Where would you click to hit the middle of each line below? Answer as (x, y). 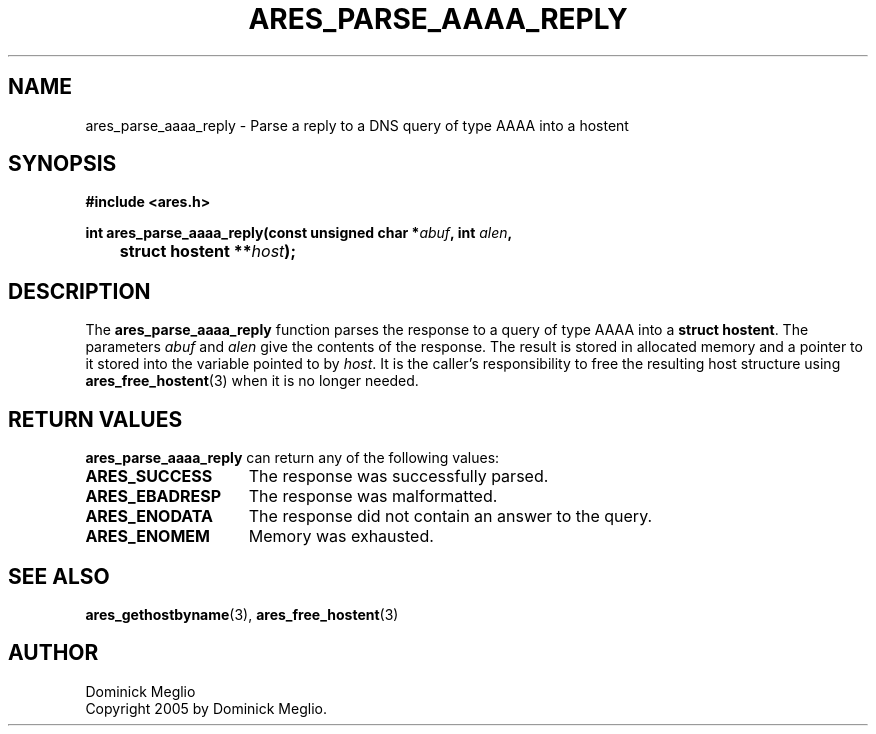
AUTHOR (53, 653)
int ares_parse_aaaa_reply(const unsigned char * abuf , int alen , (299, 233)
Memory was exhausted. (341, 536)
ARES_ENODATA (149, 516)
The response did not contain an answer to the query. (450, 516)
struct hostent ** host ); (207, 251)
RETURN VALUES (95, 419)
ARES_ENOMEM (147, 536)
